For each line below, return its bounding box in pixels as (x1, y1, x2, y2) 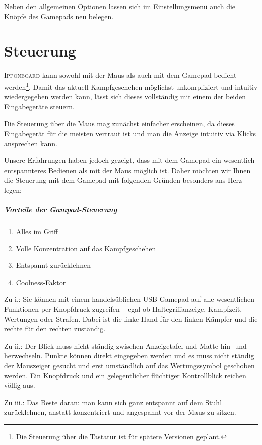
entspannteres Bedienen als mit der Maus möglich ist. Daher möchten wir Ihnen (4, 164, 251, 175)
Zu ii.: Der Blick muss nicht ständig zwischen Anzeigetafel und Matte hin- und (4, 340, 247, 351)
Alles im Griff (16, 226, 58, 237)
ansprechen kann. (4, 138, 57, 148)
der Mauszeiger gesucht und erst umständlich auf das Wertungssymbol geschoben (4, 360, 255, 370)
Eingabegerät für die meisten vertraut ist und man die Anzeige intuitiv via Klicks (4, 128, 256, 138)
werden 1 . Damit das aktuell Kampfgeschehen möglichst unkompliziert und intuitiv (4, 80, 258, 92)
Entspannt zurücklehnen (16, 260, 91, 270)
